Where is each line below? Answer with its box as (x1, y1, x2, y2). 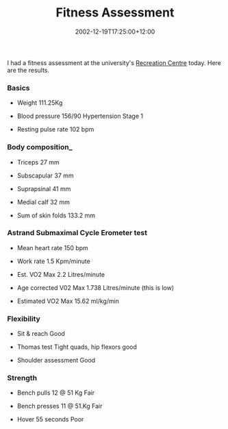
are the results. (7, 66, 50, 74)
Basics (7, 83, 30, 93)
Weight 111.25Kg (16, 99, 63, 107)
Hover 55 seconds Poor (16, 415, 84, 424)
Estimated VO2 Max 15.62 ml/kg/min (16, 297, 120, 305)
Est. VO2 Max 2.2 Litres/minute (16, 270, 105, 278)
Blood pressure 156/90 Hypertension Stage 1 (16, 112, 144, 121)
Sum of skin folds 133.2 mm (16, 211, 96, 219)
